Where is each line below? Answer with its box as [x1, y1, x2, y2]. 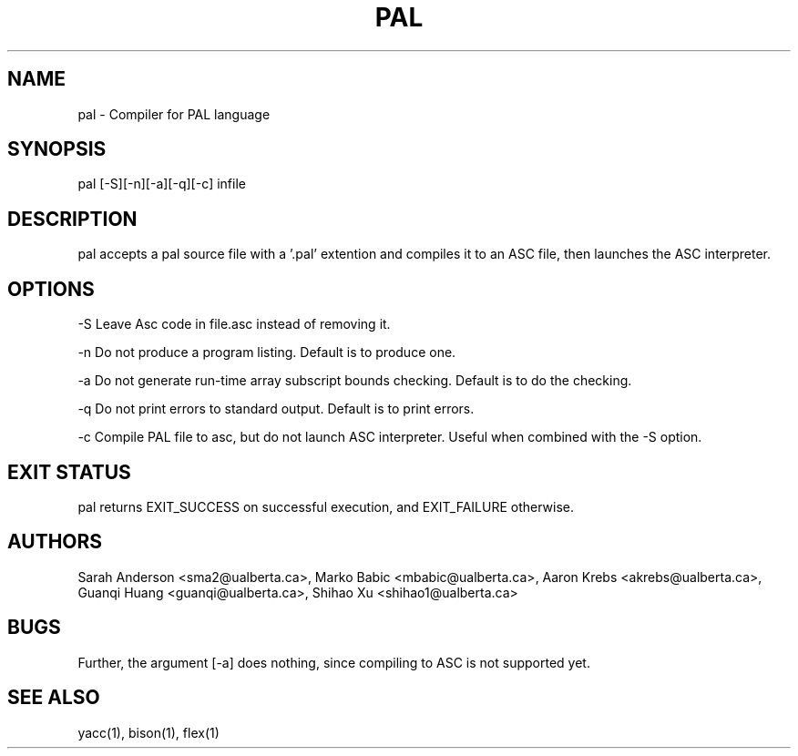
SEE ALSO [7, 686, 100, 710]
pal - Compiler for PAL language [77, 106, 271, 122]
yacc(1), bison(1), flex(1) [77, 724, 220, 741]
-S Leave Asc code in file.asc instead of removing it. [77, 316, 391, 332]
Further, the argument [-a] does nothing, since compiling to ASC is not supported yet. [77, 654, 590, 670]
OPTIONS [7, 277, 95, 301]
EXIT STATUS [7, 460, 131, 484]
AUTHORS [7, 530, 103, 554]
